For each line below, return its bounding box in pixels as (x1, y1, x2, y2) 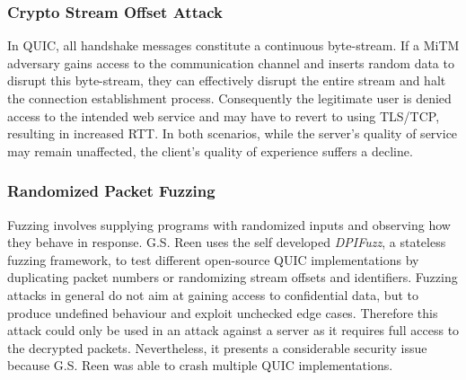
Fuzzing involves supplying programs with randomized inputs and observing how (7, 215, 451, 234)
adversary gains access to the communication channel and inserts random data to (7, 53, 454, 72)
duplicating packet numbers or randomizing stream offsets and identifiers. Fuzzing (7, 268, 458, 287)
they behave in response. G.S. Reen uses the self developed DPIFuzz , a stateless (7, 233, 446, 252)
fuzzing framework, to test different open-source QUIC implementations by (7, 250, 419, 269)
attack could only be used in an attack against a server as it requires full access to (7, 321, 460, 340)
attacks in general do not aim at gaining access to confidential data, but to (7, 285, 418, 304)
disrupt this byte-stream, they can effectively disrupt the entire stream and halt (7, 71, 446, 90)
